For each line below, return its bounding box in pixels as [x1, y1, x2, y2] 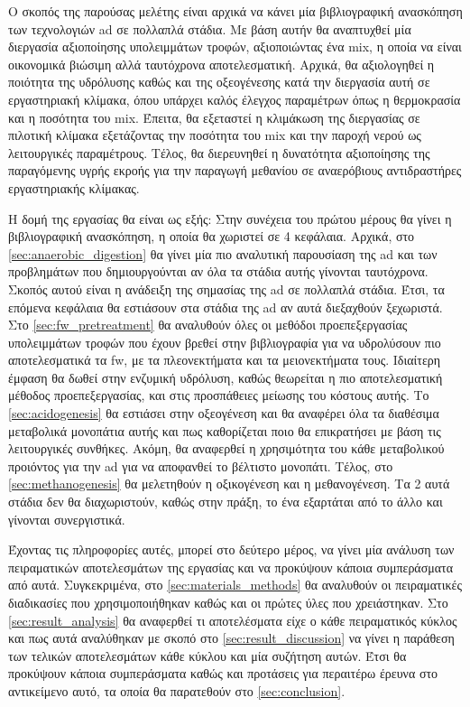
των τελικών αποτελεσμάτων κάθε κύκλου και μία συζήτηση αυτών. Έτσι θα [8, 646, 407, 665]
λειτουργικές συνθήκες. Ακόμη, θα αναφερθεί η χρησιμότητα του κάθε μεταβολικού [8, 439, 445, 458]
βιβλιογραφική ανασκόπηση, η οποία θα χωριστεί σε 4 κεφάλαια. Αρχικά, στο [8, 227, 415, 246]
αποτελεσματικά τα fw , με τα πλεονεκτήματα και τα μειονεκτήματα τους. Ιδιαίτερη [8, 350, 441, 369]
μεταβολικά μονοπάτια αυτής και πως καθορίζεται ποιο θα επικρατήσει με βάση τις [8, 421, 441, 440]
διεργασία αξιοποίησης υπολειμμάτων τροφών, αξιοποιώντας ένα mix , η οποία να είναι [8, 37, 462, 56]
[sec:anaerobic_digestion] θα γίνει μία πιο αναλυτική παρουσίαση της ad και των [8, 244, 438, 263]
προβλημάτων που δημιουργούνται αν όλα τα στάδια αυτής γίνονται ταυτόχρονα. [8, 262, 429, 281]
